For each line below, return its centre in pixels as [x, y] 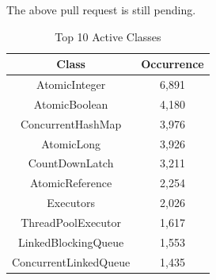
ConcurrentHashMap [71, 123]
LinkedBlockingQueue [71, 242]
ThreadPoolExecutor [71, 222]
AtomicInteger [71, 84]
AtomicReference [71, 183]
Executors [71, 203]
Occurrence [172, 64]
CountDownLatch [71, 163]
